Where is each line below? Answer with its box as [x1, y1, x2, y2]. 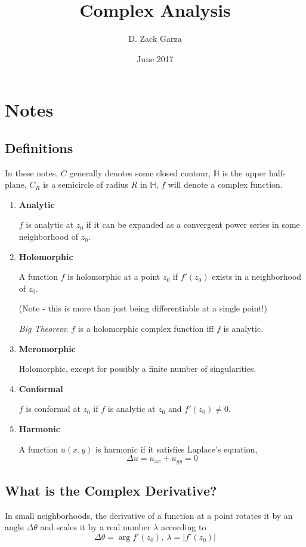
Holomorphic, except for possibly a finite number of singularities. [18, 362, 256, 375]
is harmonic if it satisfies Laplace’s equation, [95, 442, 258, 455]
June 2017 [137, 52, 174, 65]
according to [160, 521, 206, 533]
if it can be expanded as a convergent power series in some [86, 218, 300, 231]
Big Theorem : [18, 322, 69, 335]
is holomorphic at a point [67, 270, 160, 283]
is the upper [222, 166, 267, 179]
